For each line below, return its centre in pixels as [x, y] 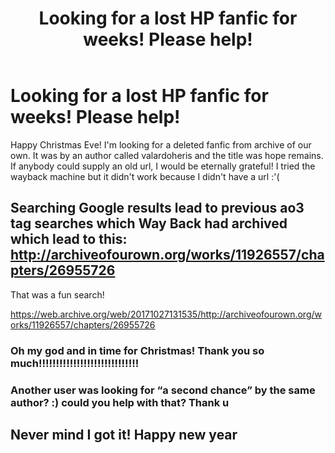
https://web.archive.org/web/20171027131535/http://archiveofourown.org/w [166, 314]
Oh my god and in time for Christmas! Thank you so [137, 350]
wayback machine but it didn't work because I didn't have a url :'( [145, 176]
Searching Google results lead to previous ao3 [157, 208]
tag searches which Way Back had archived [149, 223]
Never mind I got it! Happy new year [124, 434]
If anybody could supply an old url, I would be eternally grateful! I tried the [163, 166]
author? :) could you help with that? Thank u [120, 402]
